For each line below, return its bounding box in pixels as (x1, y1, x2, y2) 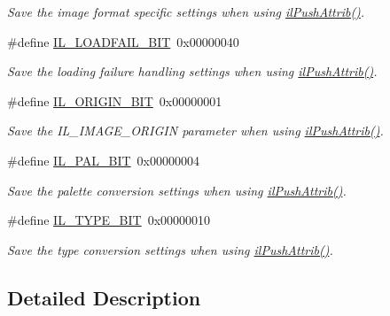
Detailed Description (7, 283, 201, 311)
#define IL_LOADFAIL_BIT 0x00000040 (7, 32, 239, 50)
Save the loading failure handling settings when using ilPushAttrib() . (7, 62, 378, 81)
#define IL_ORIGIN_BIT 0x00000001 (7, 91, 222, 110)
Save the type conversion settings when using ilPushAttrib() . (7, 240, 333, 258)
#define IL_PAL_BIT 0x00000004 (7, 150, 200, 169)
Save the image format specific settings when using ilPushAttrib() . (7, 3, 365, 20)
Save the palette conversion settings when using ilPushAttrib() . (7, 181, 347, 199)
